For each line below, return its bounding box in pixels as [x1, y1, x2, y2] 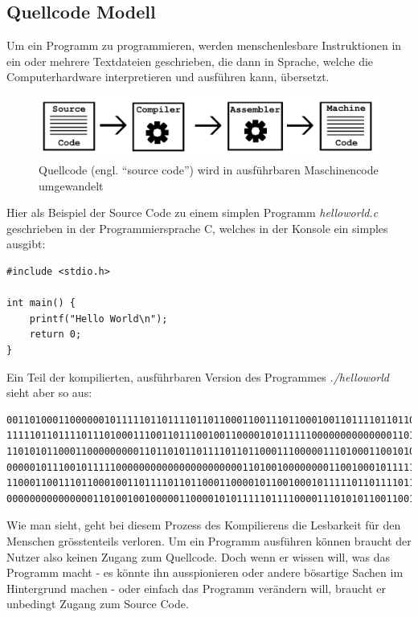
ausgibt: [6, 235, 46, 252]
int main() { [6, 297, 76, 309]
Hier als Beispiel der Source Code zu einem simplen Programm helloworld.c [6, 204, 379, 221]
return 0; [29, 329, 82, 341]
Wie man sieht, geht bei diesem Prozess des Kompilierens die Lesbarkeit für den [6, 517, 401, 533]
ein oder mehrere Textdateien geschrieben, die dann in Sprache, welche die [6, 52, 374, 69]
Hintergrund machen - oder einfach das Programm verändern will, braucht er [6, 579, 386, 596]
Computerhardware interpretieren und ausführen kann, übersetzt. [6, 68, 330, 85]
